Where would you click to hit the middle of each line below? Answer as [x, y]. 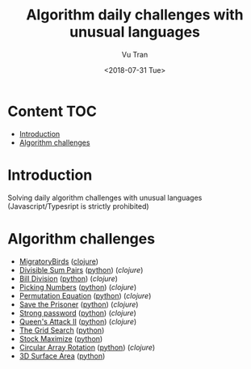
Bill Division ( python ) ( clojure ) [69, 278]
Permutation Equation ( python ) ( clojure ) [85, 295]
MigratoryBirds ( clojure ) [59, 261]
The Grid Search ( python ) [62, 330]
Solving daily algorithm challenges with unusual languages [105, 197]
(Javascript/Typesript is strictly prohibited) [79, 206]
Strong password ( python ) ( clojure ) [77, 312]
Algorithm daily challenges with [135, 15]
